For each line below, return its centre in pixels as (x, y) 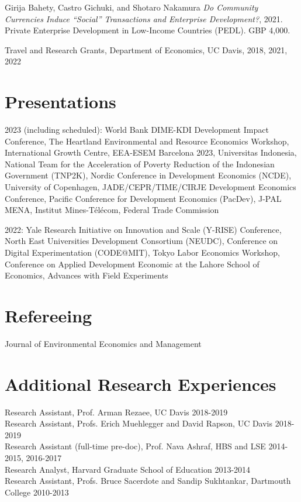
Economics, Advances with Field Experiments (87, 275)
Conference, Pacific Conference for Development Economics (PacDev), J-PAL (143, 198)
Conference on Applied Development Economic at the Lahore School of (132, 264)
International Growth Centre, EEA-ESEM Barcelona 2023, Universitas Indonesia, (151, 152)
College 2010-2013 (37, 492)
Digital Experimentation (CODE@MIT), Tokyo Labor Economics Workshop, (142, 252)
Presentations (60, 102)
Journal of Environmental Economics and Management (103, 343)
